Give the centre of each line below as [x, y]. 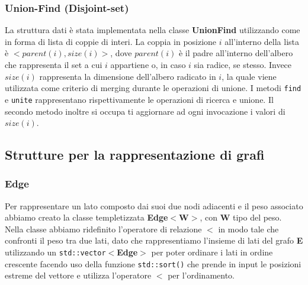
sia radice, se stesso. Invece [243, 64]
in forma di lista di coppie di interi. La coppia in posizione [111, 41]
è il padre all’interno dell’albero [236, 53]
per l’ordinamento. [201, 275]
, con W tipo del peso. [241, 217]
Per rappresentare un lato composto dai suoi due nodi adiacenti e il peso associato [154, 205]
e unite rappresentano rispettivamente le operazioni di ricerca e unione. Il [139, 99]
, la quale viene [249, 76]
